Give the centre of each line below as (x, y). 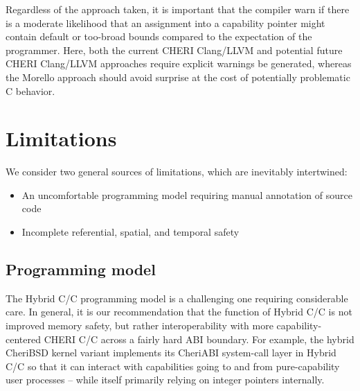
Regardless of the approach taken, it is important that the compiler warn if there (178, 9)
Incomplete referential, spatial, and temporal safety (130, 232)
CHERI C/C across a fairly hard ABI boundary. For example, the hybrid (199, 339)
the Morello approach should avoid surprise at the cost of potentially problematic (178, 77)
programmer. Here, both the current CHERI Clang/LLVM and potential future (174, 50)
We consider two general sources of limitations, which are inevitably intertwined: (177, 172)
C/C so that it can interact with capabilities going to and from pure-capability (173, 366)
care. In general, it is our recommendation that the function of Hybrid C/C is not (179, 312)
